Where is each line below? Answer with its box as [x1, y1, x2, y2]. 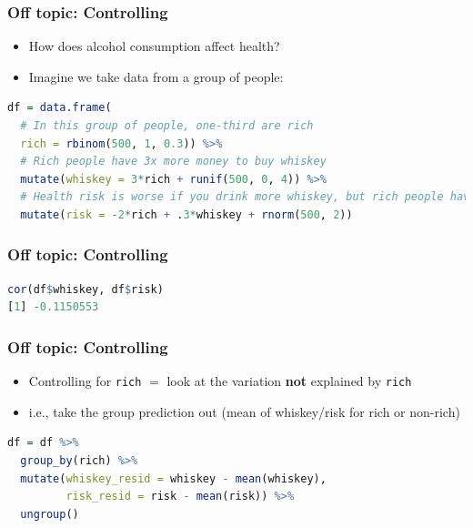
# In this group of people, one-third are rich [20, 119, 314, 132]
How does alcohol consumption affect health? [28, 36, 280, 56]
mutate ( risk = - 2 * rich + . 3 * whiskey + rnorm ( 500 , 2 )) [20, 208, 353, 221]
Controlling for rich [28, 371, 142, 391]
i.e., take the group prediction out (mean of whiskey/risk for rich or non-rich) [28, 401, 460, 421]
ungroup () [20, 507, 79, 521]
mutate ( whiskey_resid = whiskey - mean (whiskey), [20, 472, 327, 485]
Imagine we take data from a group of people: [28, 66, 284, 86]
